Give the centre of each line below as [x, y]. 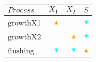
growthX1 [24, 22]
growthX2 [24, 36]
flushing [21, 50]
